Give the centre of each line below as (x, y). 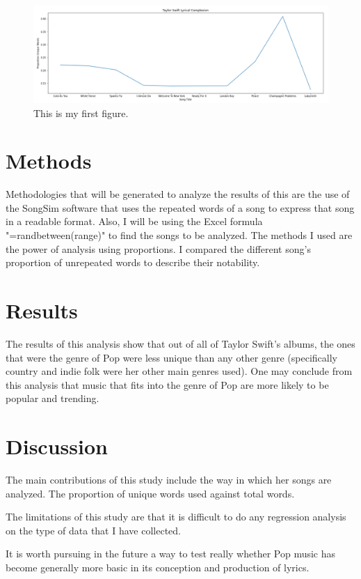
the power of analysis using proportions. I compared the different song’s (158, 248)
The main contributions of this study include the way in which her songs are (169, 480)
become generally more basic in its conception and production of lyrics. (158, 568)
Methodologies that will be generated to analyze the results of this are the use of (178, 194)
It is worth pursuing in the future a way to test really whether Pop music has (171, 554)
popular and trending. (53, 398)
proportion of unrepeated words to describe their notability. (133, 262)
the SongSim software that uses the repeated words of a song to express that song (180, 207)
